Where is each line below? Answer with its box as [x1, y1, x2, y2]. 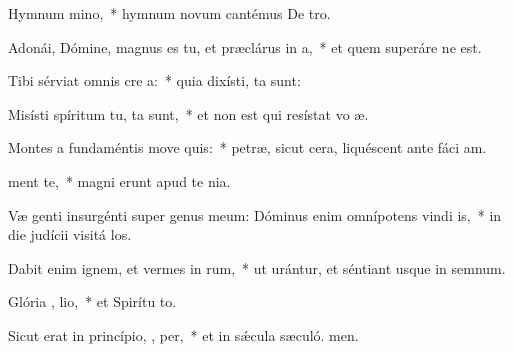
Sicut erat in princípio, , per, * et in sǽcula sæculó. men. [8, 324, 359, 345]
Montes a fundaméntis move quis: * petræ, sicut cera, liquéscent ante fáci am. [8, 137, 487, 158]
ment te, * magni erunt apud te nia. [8, 170, 231, 191]
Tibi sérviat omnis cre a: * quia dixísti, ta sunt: [8, 70, 301, 91]
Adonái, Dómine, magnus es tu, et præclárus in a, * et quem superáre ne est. [8, 36, 482, 57]
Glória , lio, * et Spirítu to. [8, 291, 177, 312]
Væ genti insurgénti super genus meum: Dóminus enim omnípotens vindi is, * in [8, 204, 502, 225]
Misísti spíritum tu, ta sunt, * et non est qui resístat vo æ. [8, 103, 369, 124]
